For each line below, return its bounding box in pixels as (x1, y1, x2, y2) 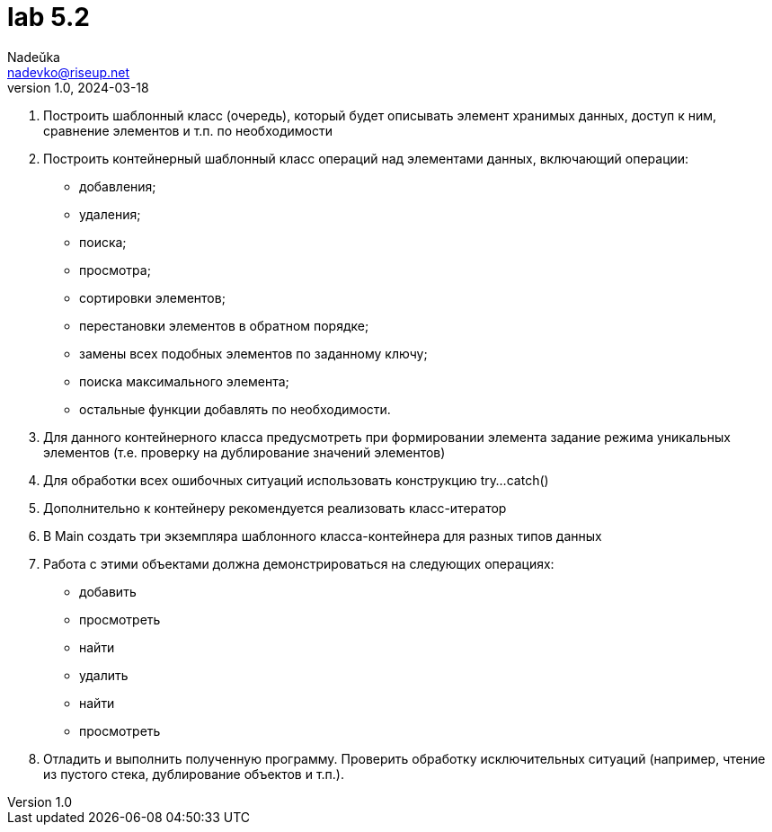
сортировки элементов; (79, 289, 226, 305)
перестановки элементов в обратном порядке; (79, 317, 369, 333)
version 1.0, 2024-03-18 (7, 79, 149, 95)
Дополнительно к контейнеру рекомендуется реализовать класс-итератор (43, 500, 507, 516)
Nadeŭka (7, 49, 60, 65)
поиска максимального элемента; (79, 373, 289, 389)
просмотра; (79, 261, 151, 278)
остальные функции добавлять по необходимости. (79, 401, 391, 417)
